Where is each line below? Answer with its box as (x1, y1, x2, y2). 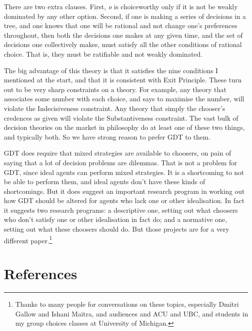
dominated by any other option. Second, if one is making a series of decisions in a (4, 11, 246, 21)
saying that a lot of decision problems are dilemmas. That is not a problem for (4, 157, 237, 167)
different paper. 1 (4, 234, 52, 245)
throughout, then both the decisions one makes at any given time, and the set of (4, 30, 243, 40)
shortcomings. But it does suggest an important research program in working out (4, 186, 245, 196)
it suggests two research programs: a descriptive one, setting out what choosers (4, 205, 238, 215)
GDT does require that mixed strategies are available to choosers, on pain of (4, 148, 231, 158)
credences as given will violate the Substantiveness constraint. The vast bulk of (4, 112, 238, 123)
